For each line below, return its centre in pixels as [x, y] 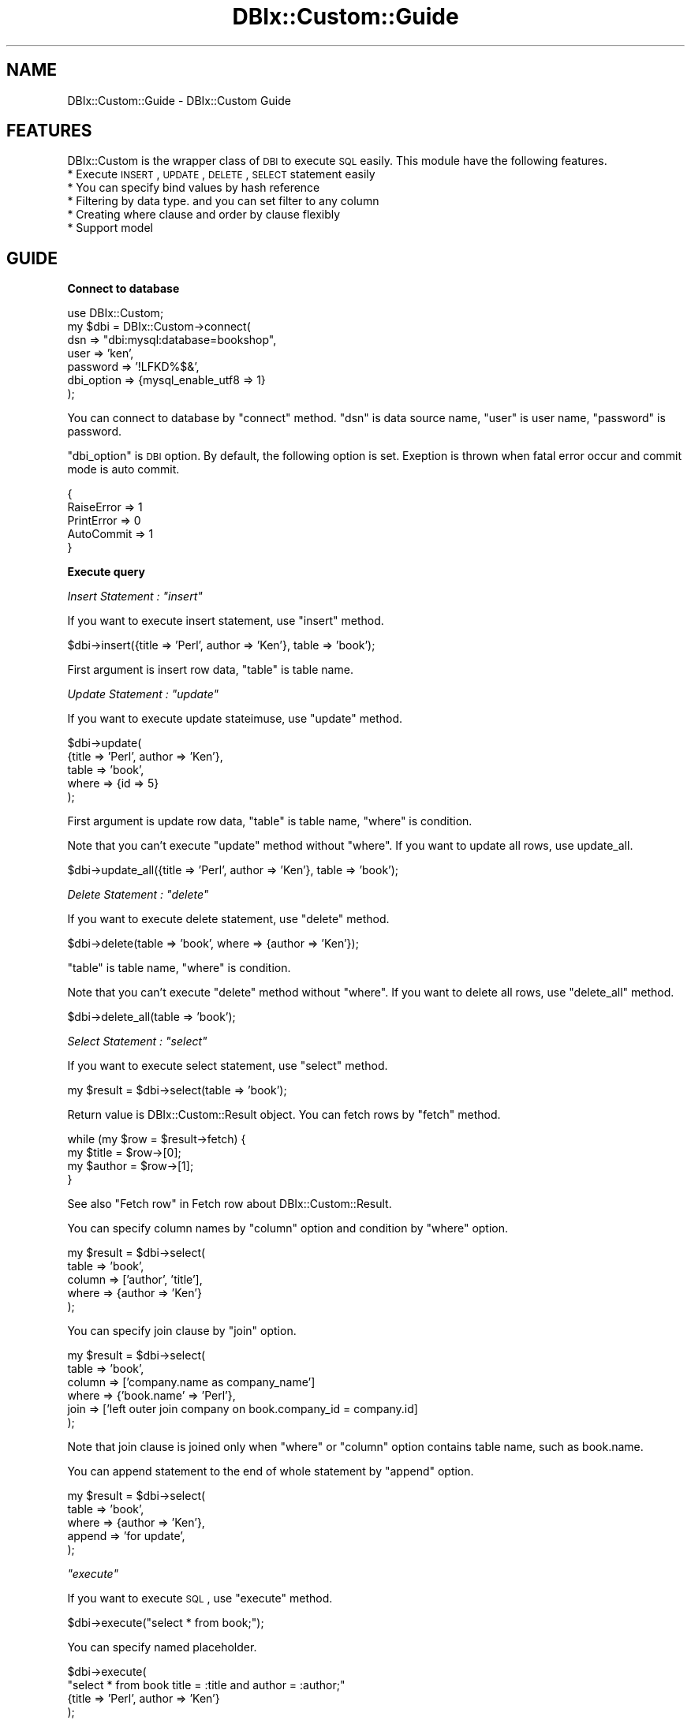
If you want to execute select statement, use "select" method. [228, 1066]
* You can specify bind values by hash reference [194, 188]
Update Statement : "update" [143, 694]
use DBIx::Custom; [116, 313]
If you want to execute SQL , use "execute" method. [200, 1598]
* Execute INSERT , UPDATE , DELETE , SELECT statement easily [221, 174]
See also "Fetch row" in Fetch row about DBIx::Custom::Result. [230, 1204]
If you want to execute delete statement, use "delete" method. [228, 919]
